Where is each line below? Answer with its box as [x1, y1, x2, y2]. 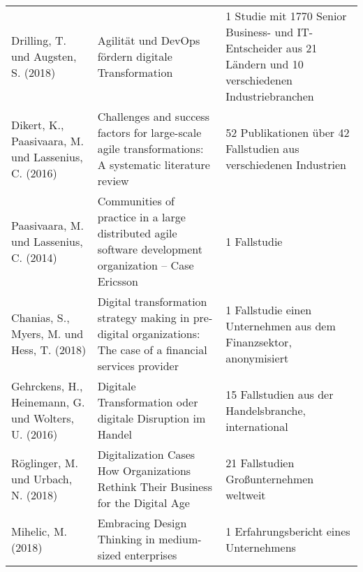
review [97, 173, 129, 189]
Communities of [97, 193, 175, 209]
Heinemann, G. [11, 394, 85, 410]
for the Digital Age [97, 494, 190, 511]
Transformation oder [97, 394, 198, 410]
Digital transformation [97, 293, 207, 309]
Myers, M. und [11, 325, 84, 342]
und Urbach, [11, 470, 73, 487]
